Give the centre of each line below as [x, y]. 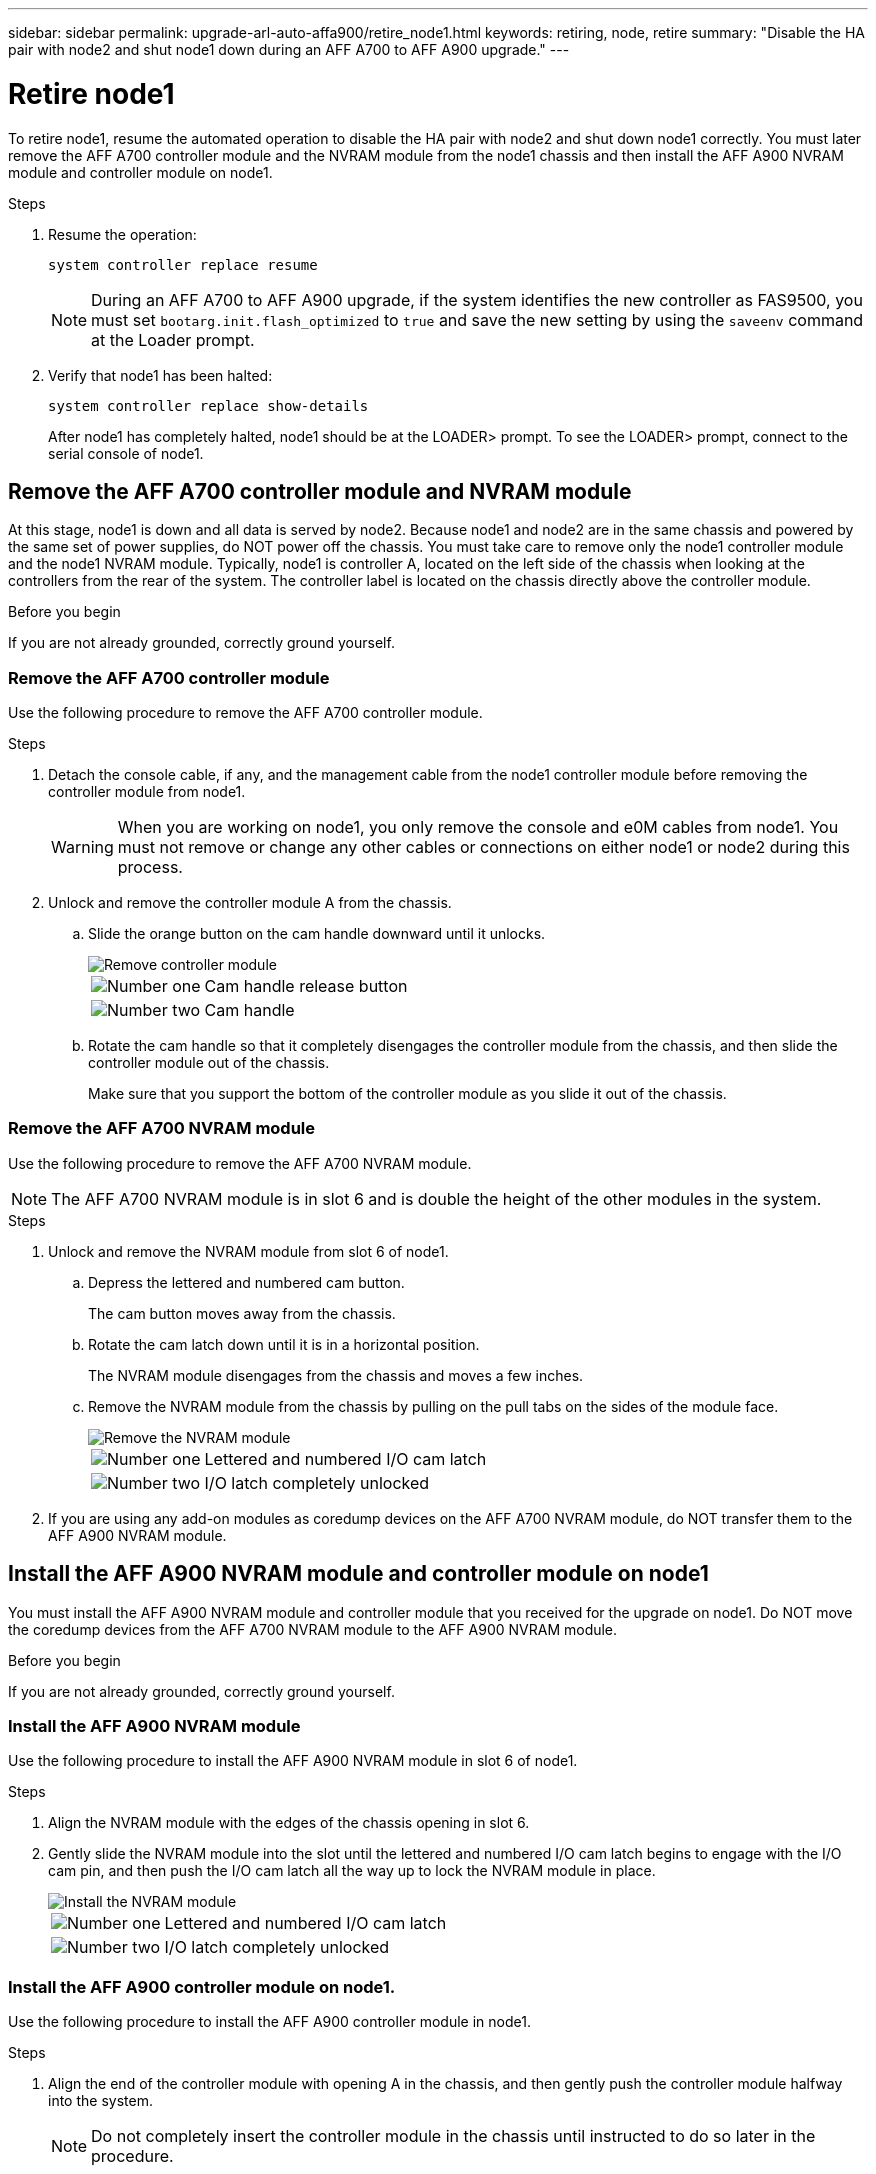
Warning [82, 847]
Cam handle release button [306, 986]
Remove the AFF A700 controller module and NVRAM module [320, 491]
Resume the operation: [122, 234]
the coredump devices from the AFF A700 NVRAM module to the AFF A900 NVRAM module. [313, 1629]
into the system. [100, 2101]
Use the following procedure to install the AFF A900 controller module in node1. [269, 2022]
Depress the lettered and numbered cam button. [246, 1282]
